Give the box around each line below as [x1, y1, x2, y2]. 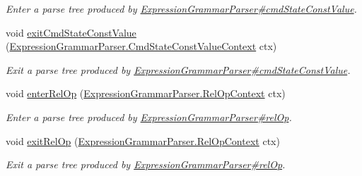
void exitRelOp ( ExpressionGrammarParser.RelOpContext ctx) [6, 133, 280, 148]
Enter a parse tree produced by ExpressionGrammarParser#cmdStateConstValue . [6, 1, 357, 15]
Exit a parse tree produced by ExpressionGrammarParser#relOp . [6, 157, 286, 172]
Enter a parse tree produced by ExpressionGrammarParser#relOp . [6, 109, 292, 124]
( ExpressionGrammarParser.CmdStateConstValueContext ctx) [6, 39, 277, 54]
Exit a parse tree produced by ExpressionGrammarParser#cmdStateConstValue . [6, 62, 351, 77]
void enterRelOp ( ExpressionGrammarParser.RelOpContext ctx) [6, 86, 286, 101]
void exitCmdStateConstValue [6, 25, 136, 39]
